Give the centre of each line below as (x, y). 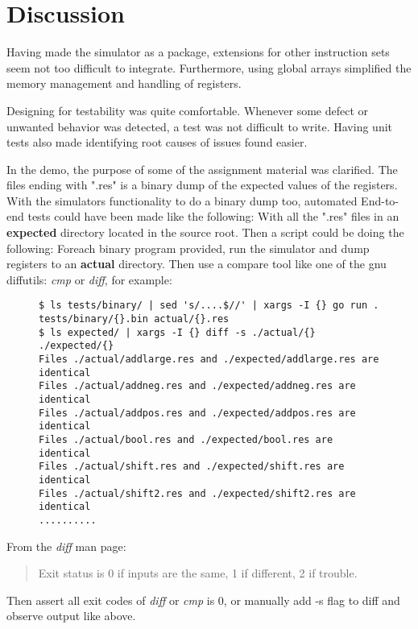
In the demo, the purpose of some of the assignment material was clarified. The (202, 169)
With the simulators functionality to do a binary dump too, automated (182, 200)
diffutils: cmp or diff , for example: (89, 279)
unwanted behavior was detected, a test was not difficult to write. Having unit (200, 126)
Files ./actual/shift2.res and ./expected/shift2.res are (197, 493)
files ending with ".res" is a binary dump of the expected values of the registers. (202, 185)
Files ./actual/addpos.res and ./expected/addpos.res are (197, 413)
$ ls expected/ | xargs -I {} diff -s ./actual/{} (177, 332)
